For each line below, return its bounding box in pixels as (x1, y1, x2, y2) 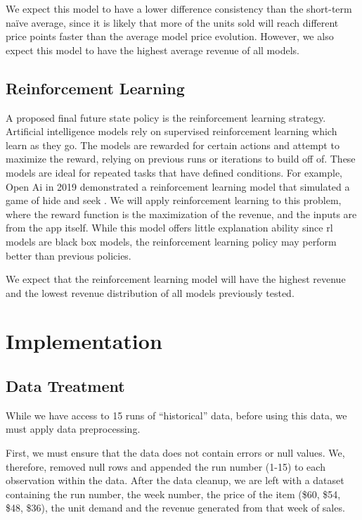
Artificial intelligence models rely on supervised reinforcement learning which (6, 124, 337, 139)
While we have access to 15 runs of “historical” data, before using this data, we (6, 407, 347, 422)
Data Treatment (6, 375, 125, 397)
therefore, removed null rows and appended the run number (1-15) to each (6, 459, 325, 474)
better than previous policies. (6, 248, 131, 262)
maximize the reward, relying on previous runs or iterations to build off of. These (6, 151, 356, 166)
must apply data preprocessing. (6, 421, 141, 436)
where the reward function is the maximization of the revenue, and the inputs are (6, 206, 357, 221)
